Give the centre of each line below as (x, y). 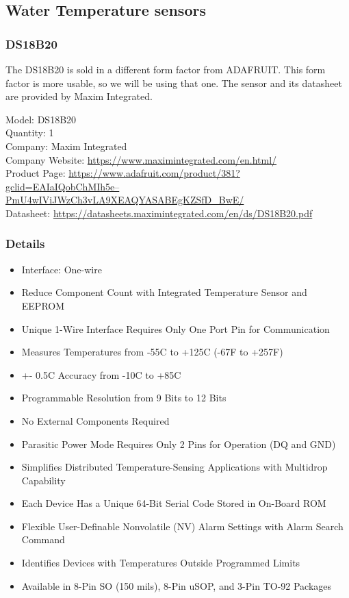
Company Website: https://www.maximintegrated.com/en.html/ (141, 159)
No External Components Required (95, 420)
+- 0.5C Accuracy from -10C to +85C (101, 374)
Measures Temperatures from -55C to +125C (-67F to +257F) (152, 352)
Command (43, 539)
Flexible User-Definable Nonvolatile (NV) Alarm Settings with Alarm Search (182, 526)
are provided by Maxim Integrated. (79, 96)
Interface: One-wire (62, 269)
